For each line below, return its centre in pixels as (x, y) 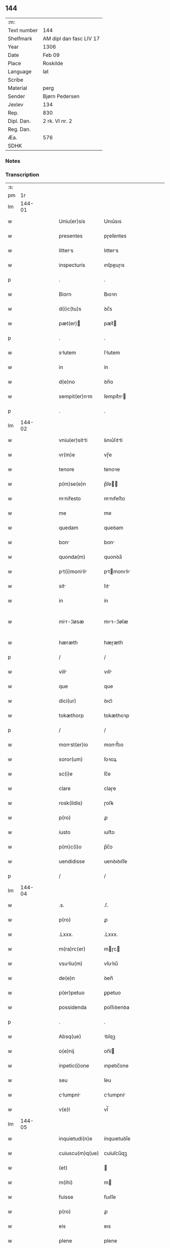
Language (20, 72)
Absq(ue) (70, 1036)
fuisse (66, 1197)
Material (17, 88)
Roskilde (53, 63)
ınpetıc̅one (116, 1066)
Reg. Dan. (19, 129)
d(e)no (67, 382)
